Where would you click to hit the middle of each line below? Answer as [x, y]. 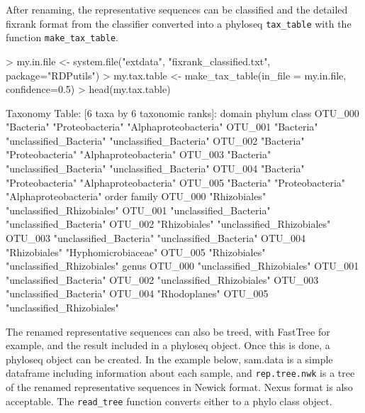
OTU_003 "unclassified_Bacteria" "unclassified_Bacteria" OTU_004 [156, 238]
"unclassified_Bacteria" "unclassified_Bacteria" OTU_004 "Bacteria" [155, 169]
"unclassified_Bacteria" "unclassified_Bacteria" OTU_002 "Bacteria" [155, 140]
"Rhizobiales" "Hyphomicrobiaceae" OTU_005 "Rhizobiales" [136, 252]
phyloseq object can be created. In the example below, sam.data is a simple [169, 359]
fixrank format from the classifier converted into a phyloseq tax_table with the [179, 23]
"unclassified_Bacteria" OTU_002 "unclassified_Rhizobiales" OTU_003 [162, 279]
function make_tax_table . [62, 37]
